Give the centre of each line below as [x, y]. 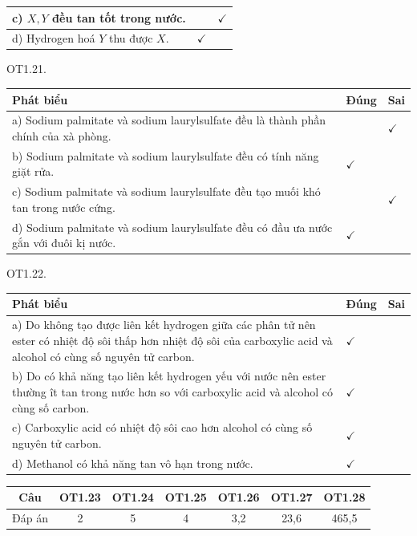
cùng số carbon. [51, 407]
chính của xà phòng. [62, 135]
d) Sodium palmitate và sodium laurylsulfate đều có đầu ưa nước [172, 227]
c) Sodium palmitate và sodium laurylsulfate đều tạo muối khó [166, 191]
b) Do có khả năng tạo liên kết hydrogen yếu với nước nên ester [169, 376]
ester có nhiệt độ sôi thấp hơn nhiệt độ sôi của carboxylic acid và [172, 340]
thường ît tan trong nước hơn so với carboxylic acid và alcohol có [172, 391]
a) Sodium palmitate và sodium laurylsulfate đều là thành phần [169, 120]
